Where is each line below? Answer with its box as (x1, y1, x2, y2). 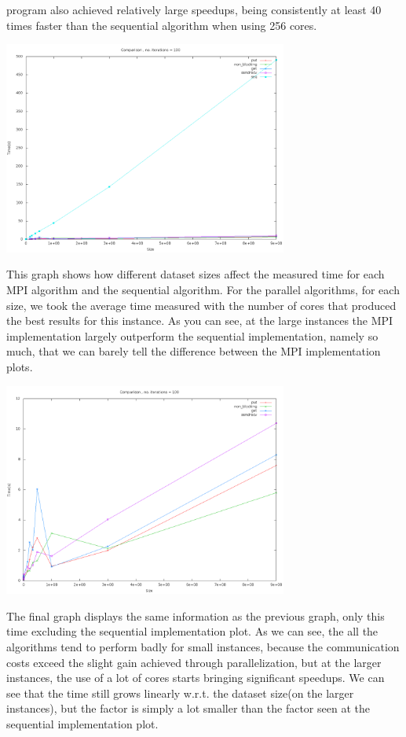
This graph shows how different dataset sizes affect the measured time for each (6, 266, 385, 282)
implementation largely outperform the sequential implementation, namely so (6, 327, 379, 344)
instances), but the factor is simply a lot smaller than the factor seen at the (6, 700, 370, 717)
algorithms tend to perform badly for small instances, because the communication (6, 638, 400, 654)
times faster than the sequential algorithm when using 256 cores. (6, 17, 317, 33)
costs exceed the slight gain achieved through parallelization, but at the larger (6, 654, 382, 670)
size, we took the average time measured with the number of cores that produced (6, 297, 397, 313)
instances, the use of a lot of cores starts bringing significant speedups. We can (6, 669, 385, 686)
